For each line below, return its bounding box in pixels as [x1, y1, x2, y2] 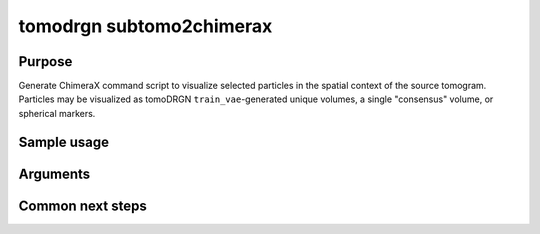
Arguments [18, 165, 91, 182]
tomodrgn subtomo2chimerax [18, 15, 273, 37]
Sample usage [18, 133, 110, 150]
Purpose [18, 53, 73, 70]
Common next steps [18, 197, 147, 214]
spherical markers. [18, 107, 96, 119]
